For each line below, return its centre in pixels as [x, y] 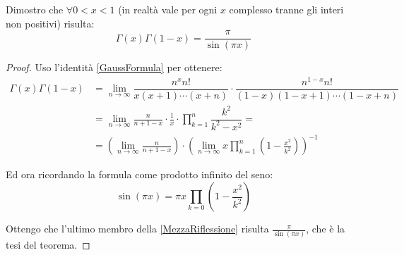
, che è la [326, 229]
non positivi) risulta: [50, 23]
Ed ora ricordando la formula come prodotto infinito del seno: [139, 174]
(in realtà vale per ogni [168, 9]
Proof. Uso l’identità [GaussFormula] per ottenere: [114, 67]
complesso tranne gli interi [286, 9]
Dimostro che [35, 9]
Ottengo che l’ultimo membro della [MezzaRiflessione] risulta [137, 229]
